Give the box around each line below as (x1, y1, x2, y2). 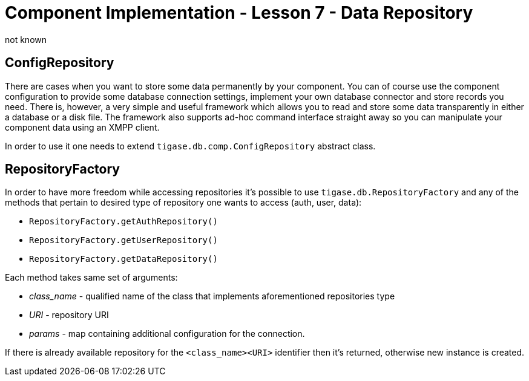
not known (5, 34, 47, 45)
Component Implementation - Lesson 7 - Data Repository (5, 2, 473, 23)
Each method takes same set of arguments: (5, 272, 178, 283)
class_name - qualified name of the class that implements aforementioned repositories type (29, 291, 395, 302)
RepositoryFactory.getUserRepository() (29, 235, 218, 246)
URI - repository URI (29, 310, 109, 321)
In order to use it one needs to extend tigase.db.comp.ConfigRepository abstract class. (5, 140, 376, 151)
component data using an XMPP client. (5, 122, 160, 132)
